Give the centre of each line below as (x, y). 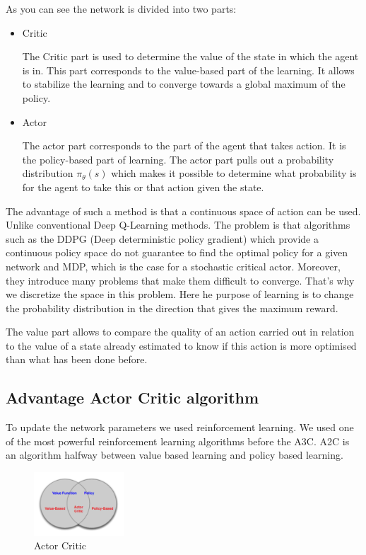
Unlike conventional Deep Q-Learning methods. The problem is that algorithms (178, 225)
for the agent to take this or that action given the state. (143, 187)
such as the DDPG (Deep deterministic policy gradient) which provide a (163, 238)
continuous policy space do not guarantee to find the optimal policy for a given (177, 252)
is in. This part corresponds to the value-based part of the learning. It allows (188, 70)
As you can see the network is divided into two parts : (121, 8)
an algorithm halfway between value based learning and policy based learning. (175, 455)
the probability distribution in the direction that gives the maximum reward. (172, 308)
